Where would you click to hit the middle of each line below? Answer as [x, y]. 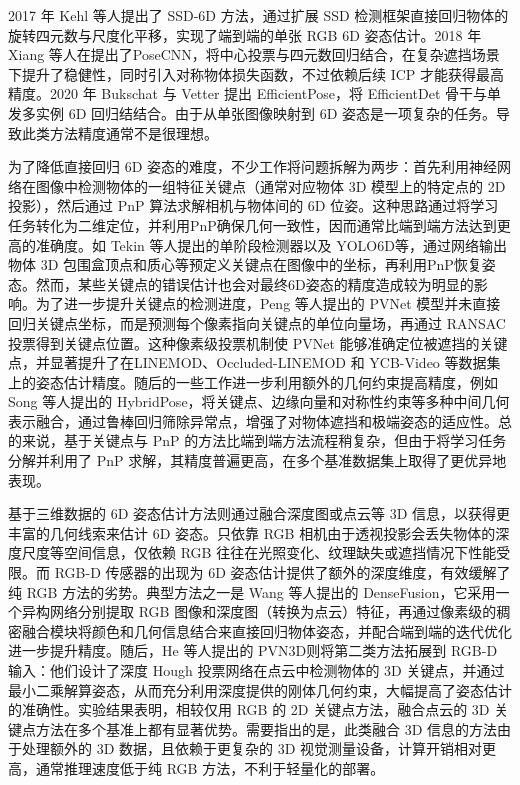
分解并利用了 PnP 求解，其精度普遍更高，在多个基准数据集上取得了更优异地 [257, 460]
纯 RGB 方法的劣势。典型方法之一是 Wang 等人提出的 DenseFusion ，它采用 [252, 591]
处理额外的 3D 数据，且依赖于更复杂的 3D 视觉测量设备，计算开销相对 [252, 748]
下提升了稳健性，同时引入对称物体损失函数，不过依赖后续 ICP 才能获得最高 [256, 73]
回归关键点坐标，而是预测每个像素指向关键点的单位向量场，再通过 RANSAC [257, 322]
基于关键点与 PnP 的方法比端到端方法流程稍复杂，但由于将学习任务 [285, 440]
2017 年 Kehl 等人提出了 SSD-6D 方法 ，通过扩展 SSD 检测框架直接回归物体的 [258, 15]
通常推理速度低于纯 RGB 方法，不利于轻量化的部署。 [210, 767]
